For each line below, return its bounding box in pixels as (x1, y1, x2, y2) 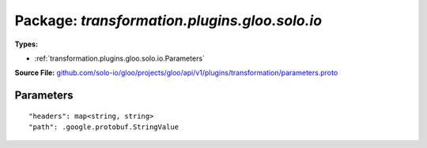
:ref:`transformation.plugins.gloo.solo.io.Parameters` (34, 54, 206, 63)
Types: (14, 39, 39, 49)
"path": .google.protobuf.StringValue (28, 123, 179, 131)
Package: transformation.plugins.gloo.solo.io (14, 12, 323, 29)
